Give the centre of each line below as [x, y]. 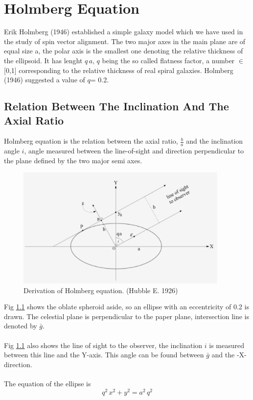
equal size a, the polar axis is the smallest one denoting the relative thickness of [124, 51]
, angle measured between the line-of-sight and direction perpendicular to [134, 151]
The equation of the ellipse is [47, 383]
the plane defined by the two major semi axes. [73, 160]
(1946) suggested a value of [45, 80]
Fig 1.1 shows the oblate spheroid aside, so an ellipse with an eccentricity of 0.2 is [126, 307]
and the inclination [215, 141]
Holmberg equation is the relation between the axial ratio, [91, 141]
